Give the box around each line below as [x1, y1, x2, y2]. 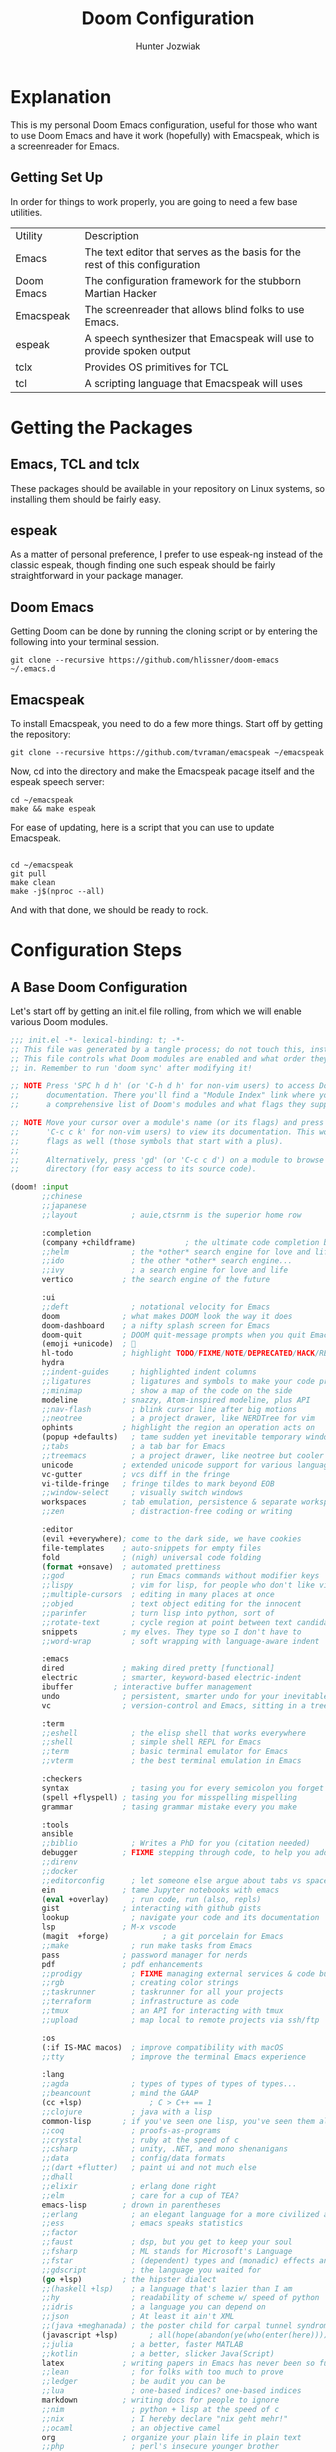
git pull [10, 868, 47, 879]
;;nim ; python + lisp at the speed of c [41, 2404, 280, 2414]
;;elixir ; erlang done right [41, 2181, 217, 2191]
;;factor [41, 2228, 78, 2238]
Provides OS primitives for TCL [84, 360, 230, 374]
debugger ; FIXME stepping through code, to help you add [41, 1848, 329, 1858]
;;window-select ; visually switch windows [41, 1488, 244, 1498]
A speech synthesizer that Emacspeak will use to [84, 331, 315, 345]
